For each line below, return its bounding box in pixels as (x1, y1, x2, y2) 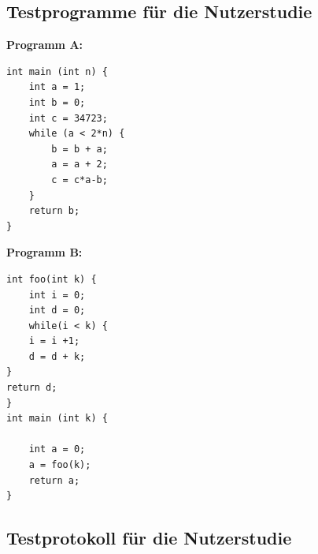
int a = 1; (28, 81, 86, 93)
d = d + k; (28, 350, 86, 362)
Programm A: (6, 36, 83, 53)
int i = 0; (28, 289, 86, 301)
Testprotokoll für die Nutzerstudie (6, 526, 292, 550)
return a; (28, 474, 80, 486)
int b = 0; (28, 96, 86, 108)
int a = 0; (28, 444, 86, 455)
